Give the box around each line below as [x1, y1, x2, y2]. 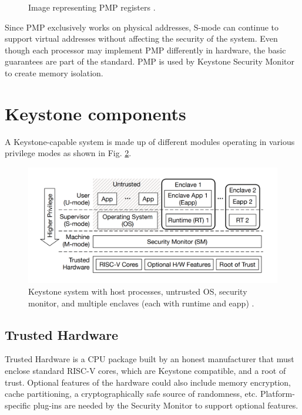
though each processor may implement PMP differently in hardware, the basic [5, 43, 286, 56]
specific [5, 399, 31, 411]
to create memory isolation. [5, 66, 103, 79]
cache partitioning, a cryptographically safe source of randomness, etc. [5, 387, 258, 400]
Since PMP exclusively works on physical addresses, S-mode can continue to [5, 21, 279, 33]
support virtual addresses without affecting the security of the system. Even [5, 32, 278, 45]
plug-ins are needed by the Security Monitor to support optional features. [33, 399, 298, 411]
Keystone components [5, 101, 186, 125]
